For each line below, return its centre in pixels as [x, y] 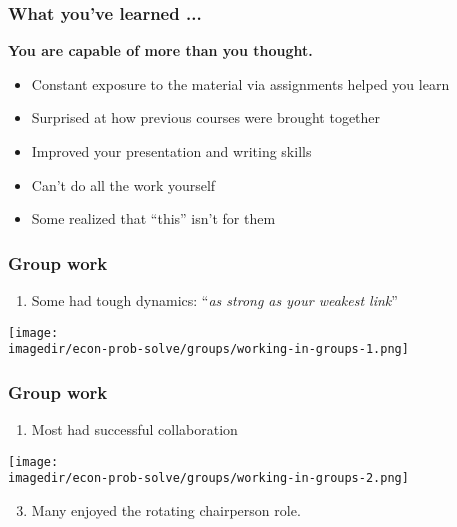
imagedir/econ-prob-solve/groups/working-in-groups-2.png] [208, 478]
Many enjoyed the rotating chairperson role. [166, 510]
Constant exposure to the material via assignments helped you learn [240, 83]
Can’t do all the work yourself [123, 184]
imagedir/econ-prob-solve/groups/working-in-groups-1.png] [208, 349]
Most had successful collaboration [134, 429]
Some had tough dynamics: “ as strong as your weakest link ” [214, 300]
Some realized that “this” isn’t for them [153, 218]
